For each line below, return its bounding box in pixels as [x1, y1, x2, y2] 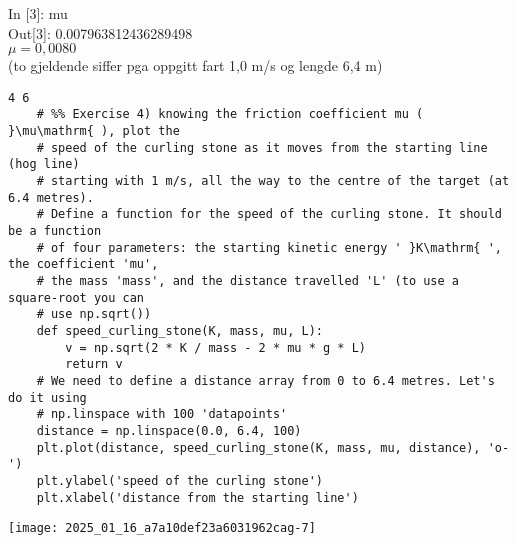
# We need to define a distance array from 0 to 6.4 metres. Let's [36, 373, 495, 388]
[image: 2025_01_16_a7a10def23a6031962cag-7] [8, 521, 316, 536]
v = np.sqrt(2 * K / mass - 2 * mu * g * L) [65, 340, 366, 355]
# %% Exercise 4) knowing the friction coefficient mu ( [36, 107, 424, 122]
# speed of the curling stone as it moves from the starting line [36, 140, 488, 155]
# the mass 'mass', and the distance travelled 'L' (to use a [36, 274, 460, 288]
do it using [8, 390, 87, 405]
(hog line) [8, 157, 80, 172]
